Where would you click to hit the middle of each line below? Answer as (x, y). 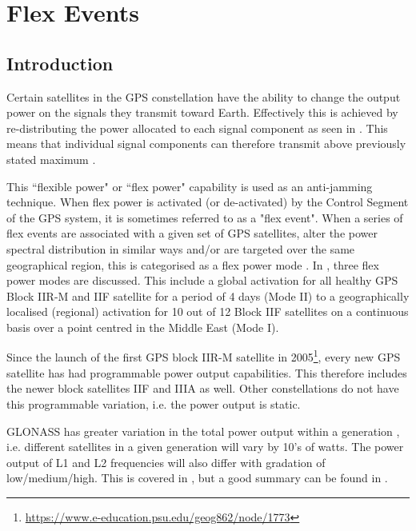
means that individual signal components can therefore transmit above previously (206, 144)
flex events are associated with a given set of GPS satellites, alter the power (192, 233)
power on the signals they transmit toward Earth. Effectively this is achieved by (202, 112)
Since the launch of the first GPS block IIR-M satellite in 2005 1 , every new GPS (204, 356)
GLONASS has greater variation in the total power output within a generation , (203, 431)
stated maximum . (51, 159)
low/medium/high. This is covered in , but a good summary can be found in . (197, 478)
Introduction (60, 63)
